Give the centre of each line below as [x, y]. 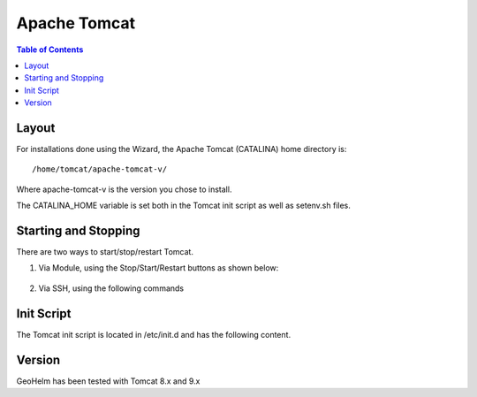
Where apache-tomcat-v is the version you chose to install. [124, 189]
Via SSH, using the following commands [111, 288]
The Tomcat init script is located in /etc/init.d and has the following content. [154, 334]
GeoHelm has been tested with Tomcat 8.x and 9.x [108, 381]
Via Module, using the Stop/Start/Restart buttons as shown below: [159, 268]
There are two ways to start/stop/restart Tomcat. [105, 252]
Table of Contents [50, 50]
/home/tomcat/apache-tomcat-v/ [100, 169]
